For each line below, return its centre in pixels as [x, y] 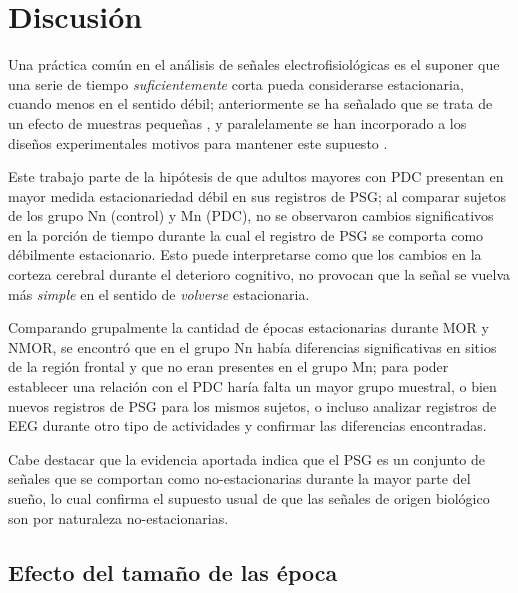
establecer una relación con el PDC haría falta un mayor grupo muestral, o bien [252, 386]
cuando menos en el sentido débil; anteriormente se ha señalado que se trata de [250, 103]
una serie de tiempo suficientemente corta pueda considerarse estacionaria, [236, 83]
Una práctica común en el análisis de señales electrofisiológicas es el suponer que [254, 64]
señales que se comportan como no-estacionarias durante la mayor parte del [239, 478]
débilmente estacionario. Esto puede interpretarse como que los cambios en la [245, 254]
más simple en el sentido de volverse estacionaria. [159, 293]
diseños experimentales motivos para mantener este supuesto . [198, 142]
